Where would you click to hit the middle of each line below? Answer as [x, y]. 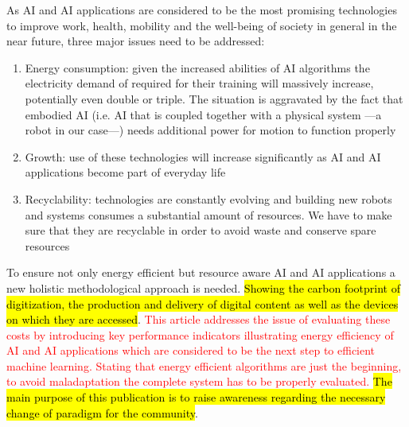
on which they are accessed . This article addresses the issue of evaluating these [199, 319]
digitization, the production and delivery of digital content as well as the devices [203, 303]
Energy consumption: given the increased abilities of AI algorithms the [197, 67]
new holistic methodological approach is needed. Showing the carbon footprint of [203, 287]
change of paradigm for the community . [102, 412]
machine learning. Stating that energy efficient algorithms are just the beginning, [204, 365]
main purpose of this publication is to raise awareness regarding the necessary [196, 397]
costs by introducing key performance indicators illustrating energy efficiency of [200, 334]
